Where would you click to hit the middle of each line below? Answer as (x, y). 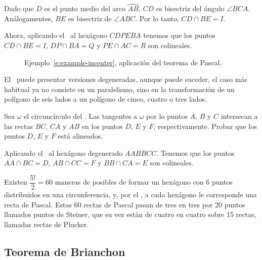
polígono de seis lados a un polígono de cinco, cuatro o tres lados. (106, 99)
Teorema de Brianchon (65, 251)
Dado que (19, 8)
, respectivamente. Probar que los (205, 126)
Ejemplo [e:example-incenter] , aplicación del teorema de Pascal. (123, 62)
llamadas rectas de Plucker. (47, 224)
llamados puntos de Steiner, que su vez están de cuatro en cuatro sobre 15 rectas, (130, 214)
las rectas (18, 126)
